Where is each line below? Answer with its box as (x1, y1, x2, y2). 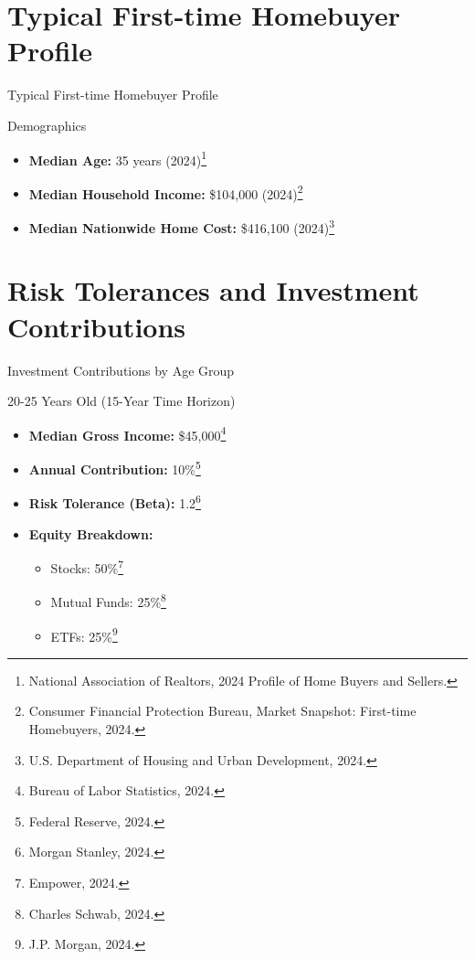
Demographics (7, 115, 87, 134)
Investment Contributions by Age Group (7, 360, 235, 379)
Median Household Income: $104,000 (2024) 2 (28, 181, 303, 203)
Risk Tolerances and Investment (7, 272, 419, 309)
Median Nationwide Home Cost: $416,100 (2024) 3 (28, 216, 335, 237)
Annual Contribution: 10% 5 (28, 457, 201, 478)
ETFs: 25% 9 (50, 623, 118, 645)
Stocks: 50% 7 (50, 556, 124, 577)
